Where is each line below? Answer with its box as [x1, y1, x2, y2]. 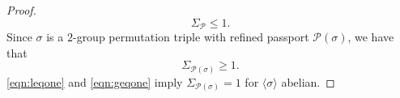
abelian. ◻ [281, 73, 335, 90]
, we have [347, 28, 394, 45]
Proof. [6, 2, 36, 18]
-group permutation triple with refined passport [72, 28, 309, 45]
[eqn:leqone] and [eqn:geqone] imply [6, 73, 183, 90]
